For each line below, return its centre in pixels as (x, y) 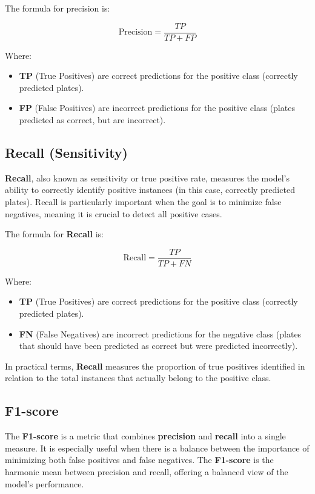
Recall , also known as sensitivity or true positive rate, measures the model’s (147, 178)
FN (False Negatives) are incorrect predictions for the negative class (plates (160, 333)
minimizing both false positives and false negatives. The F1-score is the (139, 460)
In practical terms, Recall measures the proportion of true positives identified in (155, 366)
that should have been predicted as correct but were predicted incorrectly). (158, 346)
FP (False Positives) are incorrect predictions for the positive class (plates (157, 108)
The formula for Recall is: (54, 234)
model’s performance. (45, 483)
